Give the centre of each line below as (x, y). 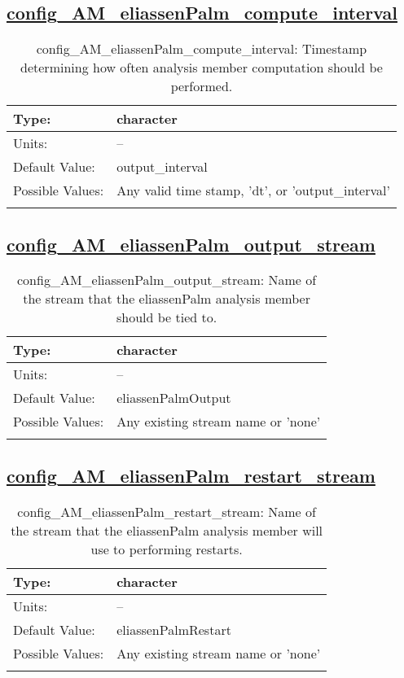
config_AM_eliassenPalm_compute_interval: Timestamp (202, 49)
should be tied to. (167, 317)
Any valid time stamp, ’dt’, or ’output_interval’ (253, 190)
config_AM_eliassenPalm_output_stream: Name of (167, 280)
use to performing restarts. (167, 549)
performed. (202, 86)
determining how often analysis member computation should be (202, 68)
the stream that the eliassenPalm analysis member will (167, 530)
